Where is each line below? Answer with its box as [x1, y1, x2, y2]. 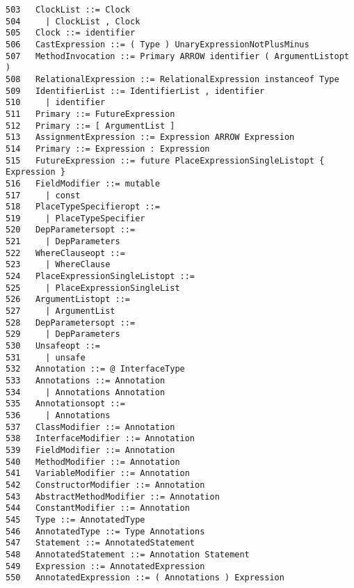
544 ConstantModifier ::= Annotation [6, 503, 190, 514]
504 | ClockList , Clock [6, 16, 140, 26]
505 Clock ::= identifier [6, 28, 136, 38]
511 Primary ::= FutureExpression [6, 109, 175, 119]
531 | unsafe [6, 352, 86, 363]
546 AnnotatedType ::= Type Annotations [6, 526, 205, 537]
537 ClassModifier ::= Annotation [6, 422, 175, 432]
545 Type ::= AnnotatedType [6, 514, 145, 525]
